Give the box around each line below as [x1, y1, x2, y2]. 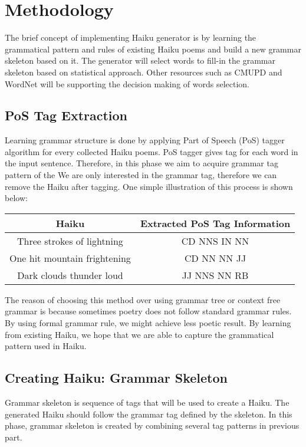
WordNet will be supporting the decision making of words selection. [5, 77, 250, 90]
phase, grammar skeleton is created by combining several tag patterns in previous [5, 419, 300, 432]
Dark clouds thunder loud [17, 268, 123, 282]
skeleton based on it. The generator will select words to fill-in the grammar [5, 54, 275, 67]
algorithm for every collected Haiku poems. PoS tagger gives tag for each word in [5, 145, 298, 157]
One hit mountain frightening [9, 251, 131, 265]
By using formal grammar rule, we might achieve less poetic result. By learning [5, 317, 291, 329]
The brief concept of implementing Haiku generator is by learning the [5, 31, 256, 44]
